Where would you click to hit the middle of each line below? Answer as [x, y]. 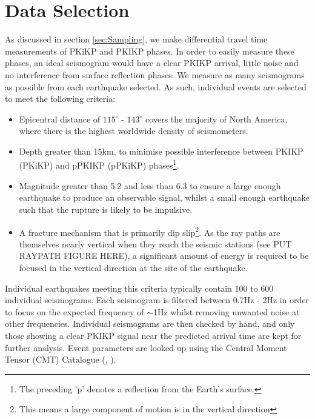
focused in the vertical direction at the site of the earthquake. [133, 267]
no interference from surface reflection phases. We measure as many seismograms [155, 74]
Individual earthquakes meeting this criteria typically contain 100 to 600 [139, 288]
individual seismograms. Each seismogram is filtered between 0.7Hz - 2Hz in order [157, 300]
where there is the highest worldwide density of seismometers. [134, 131]
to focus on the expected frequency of [75, 311]
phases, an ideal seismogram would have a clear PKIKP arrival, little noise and [152, 63]
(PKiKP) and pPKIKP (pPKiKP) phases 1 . [99, 164]
